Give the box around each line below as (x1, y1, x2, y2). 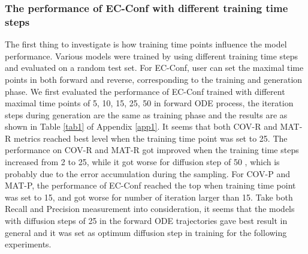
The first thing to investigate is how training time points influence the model (5, 38, 287, 50)
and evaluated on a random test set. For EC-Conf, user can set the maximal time (5, 61, 304, 74)
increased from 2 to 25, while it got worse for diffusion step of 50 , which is (5, 156, 280, 168)
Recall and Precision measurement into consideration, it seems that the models (5, 202, 295, 215)
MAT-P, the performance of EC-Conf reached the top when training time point (5, 179, 296, 192)
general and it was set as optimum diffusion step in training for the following (5, 226, 287, 238)
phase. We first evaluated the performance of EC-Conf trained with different (5, 85, 285, 97)
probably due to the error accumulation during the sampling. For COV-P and (5, 167, 290, 180)
